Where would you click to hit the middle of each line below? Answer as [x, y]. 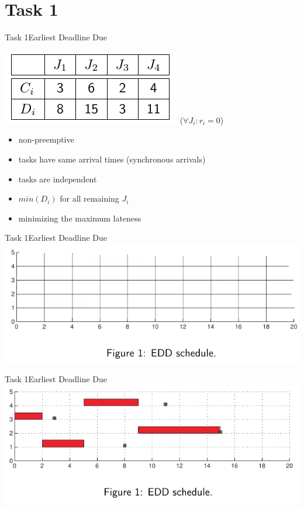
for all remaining [89, 198]
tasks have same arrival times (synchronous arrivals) [112, 159]
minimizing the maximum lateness [80, 218]
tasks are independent [58, 179]
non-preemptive [46, 139]
